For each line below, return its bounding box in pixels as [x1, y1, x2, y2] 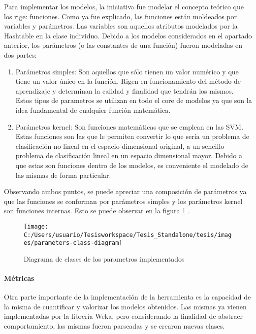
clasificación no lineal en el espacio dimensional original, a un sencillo [15, 140, 224, 151]
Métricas [4, 273, 34, 283]
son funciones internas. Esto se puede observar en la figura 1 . [4, 205, 190, 216]
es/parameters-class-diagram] [24, 239, 123, 247]
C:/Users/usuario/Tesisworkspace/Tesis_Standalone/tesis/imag [24, 231, 232, 238]
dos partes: [4, 49, 37, 60]
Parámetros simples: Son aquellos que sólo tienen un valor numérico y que [15, 66, 239, 76]
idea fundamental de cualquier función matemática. [15, 104, 171, 115]
